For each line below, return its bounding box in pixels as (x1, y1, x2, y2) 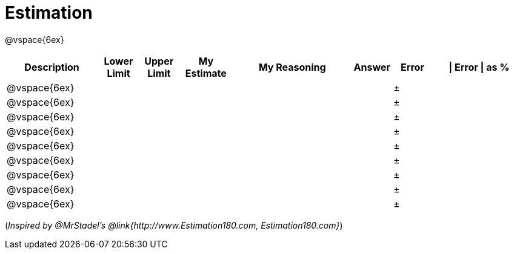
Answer (353, 60, 390, 73)
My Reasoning (258, 60, 326, 73)
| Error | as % (449, 60, 510, 73)
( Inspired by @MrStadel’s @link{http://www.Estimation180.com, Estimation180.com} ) (5, 220, 343, 230)
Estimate (185, 67, 227, 79)
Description (24, 60, 79, 73)
